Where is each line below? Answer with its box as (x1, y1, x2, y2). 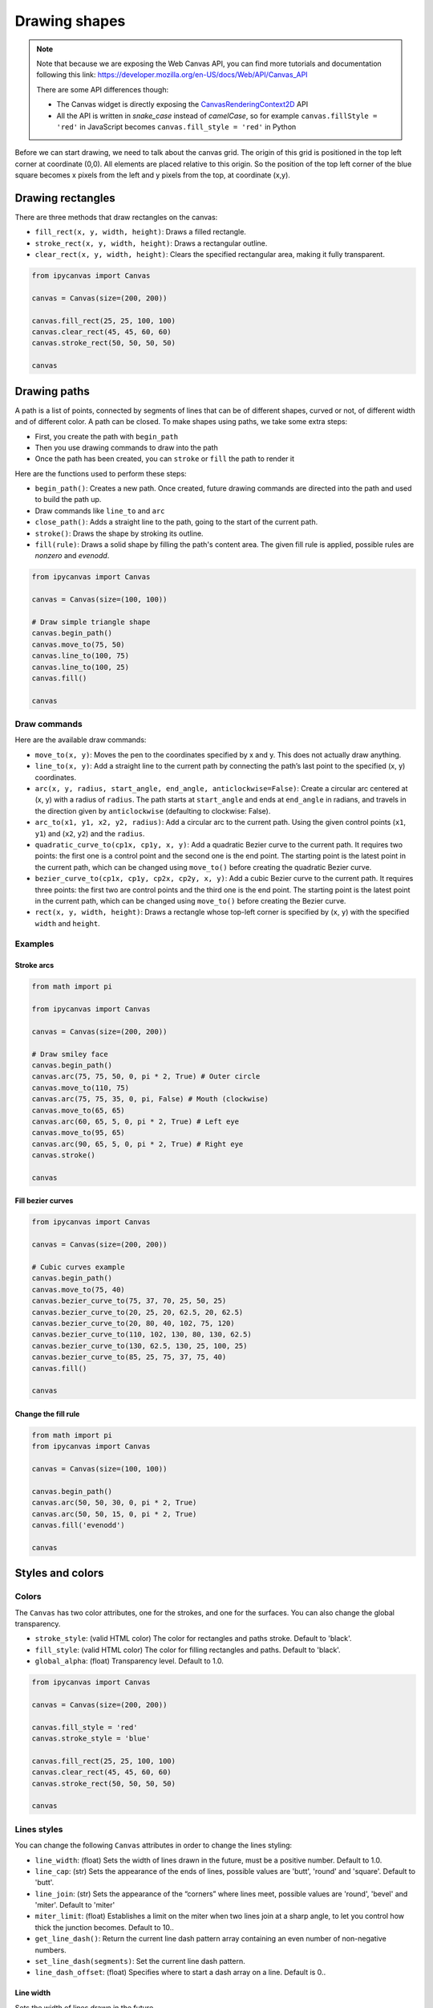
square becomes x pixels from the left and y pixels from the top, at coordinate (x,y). (14, 170, 290, 180)
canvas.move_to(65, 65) (31, 1105, 126, 1115)
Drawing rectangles (14, 191, 115, 205)
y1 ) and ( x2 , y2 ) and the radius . (34, 828, 145, 839)
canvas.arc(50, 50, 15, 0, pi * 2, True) (31, 1509, 197, 1518)
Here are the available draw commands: (14, 735, 147, 745)
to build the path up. (34, 495, 102, 504)
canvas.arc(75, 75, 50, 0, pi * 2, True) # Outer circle (31, 1072, 261, 1081)
